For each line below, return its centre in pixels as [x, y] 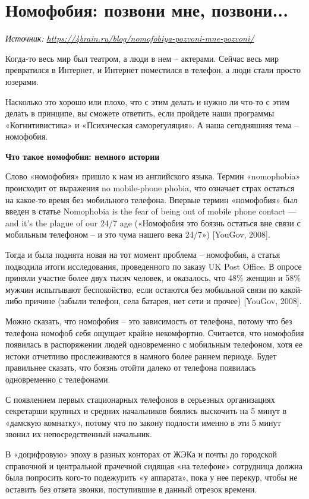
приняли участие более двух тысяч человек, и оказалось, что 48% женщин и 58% [153, 278]
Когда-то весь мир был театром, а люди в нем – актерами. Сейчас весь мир [142, 58]
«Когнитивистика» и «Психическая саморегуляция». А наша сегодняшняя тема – [152, 124]
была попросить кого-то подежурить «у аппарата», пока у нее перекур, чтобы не [152, 477]
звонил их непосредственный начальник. [79, 434]
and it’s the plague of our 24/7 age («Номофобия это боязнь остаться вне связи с [153, 222]
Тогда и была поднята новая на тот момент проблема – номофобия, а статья [143, 255]
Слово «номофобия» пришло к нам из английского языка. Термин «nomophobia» [153, 176]
